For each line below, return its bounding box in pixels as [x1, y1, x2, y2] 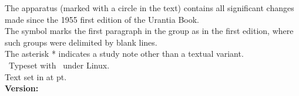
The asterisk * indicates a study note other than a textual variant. [5, 47, 244, 60]
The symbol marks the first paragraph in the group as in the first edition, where [5, 25, 294, 37]
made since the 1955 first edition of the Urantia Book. [5, 13, 199, 25]
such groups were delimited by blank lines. [5, 36, 157, 48]
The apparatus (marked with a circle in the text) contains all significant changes [5, 2, 294, 13]
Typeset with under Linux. [8, 59, 110, 71]
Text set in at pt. [5, 70, 67, 83]
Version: [5, 82, 39, 94]
